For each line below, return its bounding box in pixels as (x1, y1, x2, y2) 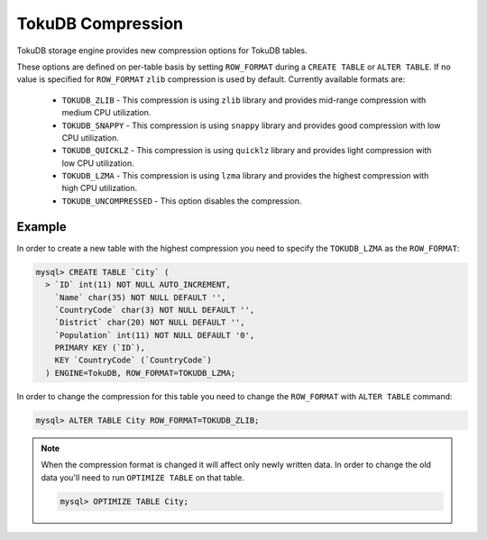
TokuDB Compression (16, 14, 184, 33)
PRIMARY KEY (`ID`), (54, 343, 146, 353)
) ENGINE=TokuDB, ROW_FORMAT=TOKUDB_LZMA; (45, 368, 236, 378)
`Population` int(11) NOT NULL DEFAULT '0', (54, 330, 255, 340)
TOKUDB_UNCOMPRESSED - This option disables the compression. (61, 195, 302, 206)
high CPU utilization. (61, 183, 138, 194)
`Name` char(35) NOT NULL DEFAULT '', (54, 292, 226, 302)
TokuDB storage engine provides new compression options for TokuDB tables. (16, 45, 308, 56)
